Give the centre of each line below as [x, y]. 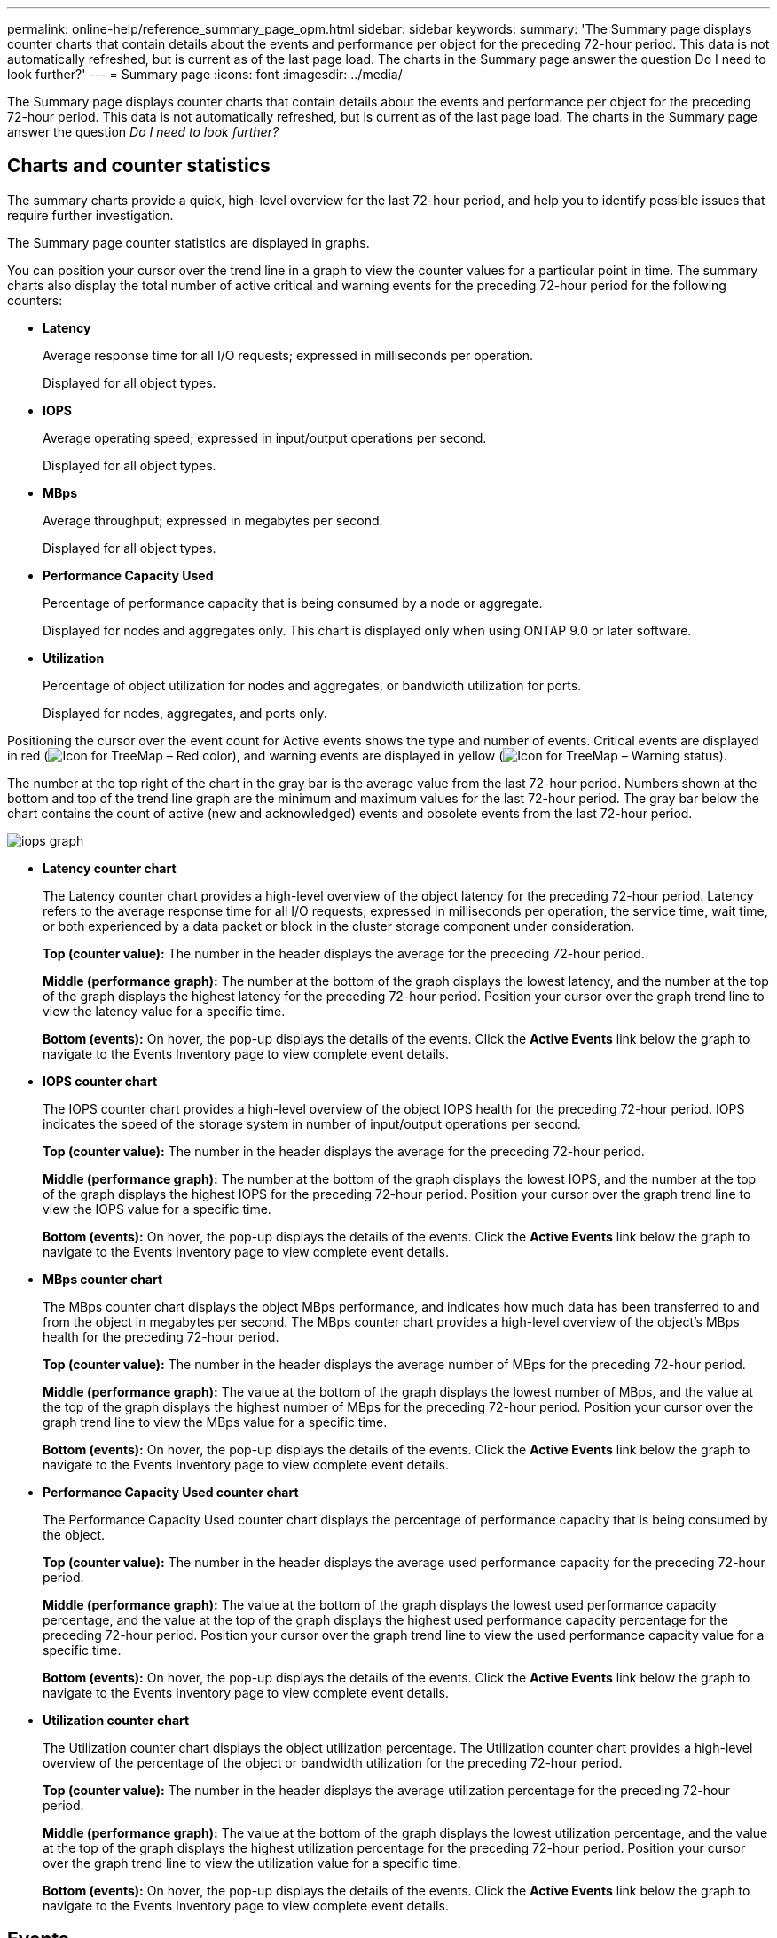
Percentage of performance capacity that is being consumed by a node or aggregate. [293, 603]
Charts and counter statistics [139, 166]
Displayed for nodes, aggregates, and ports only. [185, 713]
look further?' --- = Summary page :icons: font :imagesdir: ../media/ [205, 74]
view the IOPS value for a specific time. [157, 1209]
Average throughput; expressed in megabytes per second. [213, 520]
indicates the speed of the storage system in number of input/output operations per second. [312, 1123]
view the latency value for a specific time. [164, 1011]
